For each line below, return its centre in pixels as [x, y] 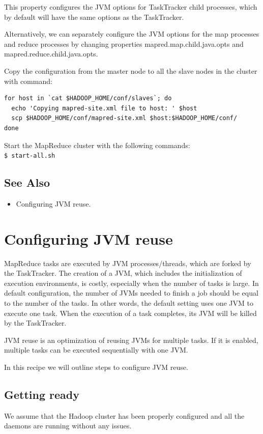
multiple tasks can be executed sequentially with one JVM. [96, 350]
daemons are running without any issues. [68, 426]
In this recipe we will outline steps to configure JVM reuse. [96, 367]
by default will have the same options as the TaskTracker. [94, 17]
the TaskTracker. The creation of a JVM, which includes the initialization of [123, 273]
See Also [27, 182]
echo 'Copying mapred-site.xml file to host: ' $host [104, 108]
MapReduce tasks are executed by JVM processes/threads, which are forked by [128, 263]
